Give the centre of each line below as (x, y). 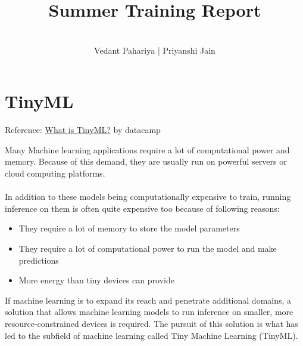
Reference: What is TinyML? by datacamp (83, 130)
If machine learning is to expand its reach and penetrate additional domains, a (148, 300)
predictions (39, 260)
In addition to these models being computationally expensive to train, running (148, 197)
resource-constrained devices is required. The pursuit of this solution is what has (151, 323)
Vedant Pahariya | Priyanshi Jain (155, 50)
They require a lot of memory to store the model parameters (129, 228)
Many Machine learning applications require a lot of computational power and (147, 149)
